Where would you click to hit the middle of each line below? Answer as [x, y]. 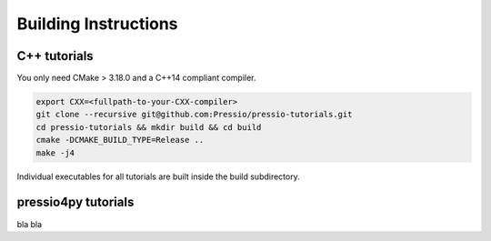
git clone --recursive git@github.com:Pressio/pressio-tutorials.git [194, 115]
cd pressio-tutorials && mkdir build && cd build [149, 127]
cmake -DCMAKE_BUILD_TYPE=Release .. [120, 140]
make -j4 [55, 153]
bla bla [30, 224]
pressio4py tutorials [75, 202]
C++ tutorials [55, 56]
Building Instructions [97, 24]
